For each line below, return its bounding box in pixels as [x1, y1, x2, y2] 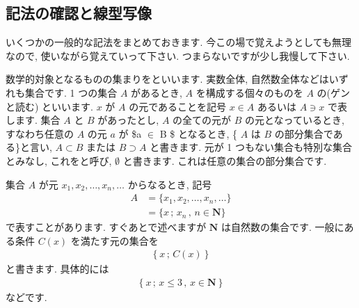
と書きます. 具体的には [6, 261, 109, 276]
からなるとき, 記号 [127, 177, 212, 191]
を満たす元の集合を [70, 233, 159, 248]
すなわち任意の [6, 126, 74, 140]
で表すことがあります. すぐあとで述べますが [6, 220, 207, 234]
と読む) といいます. [6, 99, 93, 113]
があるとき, [131, 85, 182, 99]
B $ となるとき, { [159, 126, 238, 140]
